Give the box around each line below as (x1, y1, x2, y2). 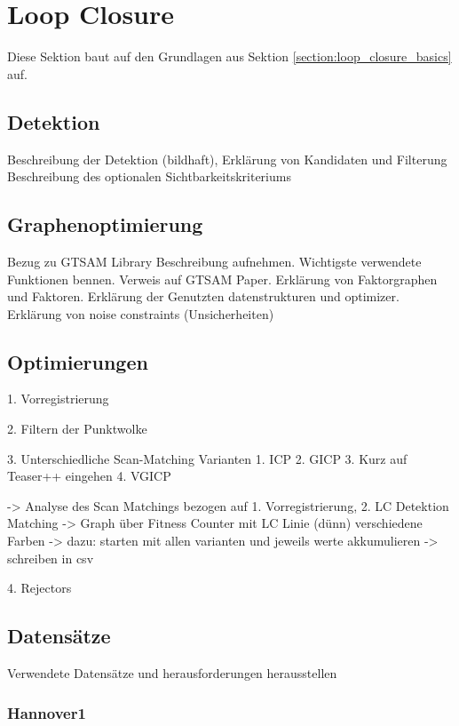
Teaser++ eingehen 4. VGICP (7, 467, 171, 485)
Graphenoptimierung (7, 211, 203, 238)
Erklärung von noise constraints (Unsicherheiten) (7, 304, 274, 323)
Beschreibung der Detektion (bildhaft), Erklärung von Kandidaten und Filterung (7, 149, 447, 168)
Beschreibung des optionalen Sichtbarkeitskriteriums (7, 167, 291, 186)
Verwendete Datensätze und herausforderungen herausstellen (7, 664, 337, 682)
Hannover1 (7, 701, 86, 723)
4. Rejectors (7, 578, 72, 597)
